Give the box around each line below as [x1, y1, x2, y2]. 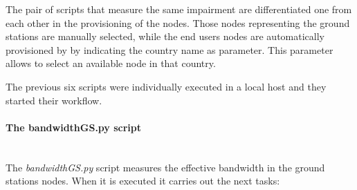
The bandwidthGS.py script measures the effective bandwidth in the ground [6, 160, 325, 174]
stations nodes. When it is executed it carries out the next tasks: [6, 173, 280, 188]
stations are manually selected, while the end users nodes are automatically [6, 29, 324, 44]
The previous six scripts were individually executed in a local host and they [6, 79, 327, 93]
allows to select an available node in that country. [6, 56, 216, 70]
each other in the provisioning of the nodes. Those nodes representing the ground [6, 15, 350, 30]
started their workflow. [6, 93, 102, 107]
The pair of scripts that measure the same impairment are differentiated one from [6, 2, 352, 16]
